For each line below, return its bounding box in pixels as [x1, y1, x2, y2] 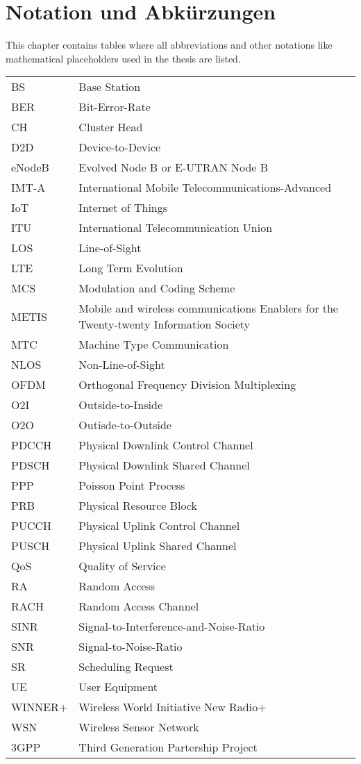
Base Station [78, 78, 141, 95]
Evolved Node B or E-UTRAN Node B [78, 159, 269, 176]
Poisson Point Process [78, 477, 185, 494]
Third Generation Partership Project [78, 739, 258, 756]
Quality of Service [78, 558, 166, 574]
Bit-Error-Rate [78, 99, 151, 115]
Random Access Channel [78, 598, 199, 615]
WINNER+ [11, 699, 68, 715]
